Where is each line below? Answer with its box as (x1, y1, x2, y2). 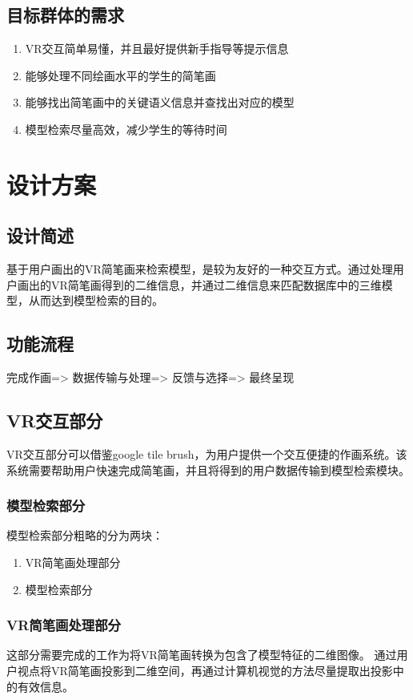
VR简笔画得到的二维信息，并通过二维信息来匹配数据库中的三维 (50, 276, 382, 293)
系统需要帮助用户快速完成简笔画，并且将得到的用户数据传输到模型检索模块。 (6, 461, 410, 478)
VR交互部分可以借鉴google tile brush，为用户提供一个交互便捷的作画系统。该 (6, 445, 407, 462)
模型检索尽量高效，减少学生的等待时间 (25, 120, 227, 137)
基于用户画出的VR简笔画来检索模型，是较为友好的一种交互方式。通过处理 (6, 261, 393, 277)
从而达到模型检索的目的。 (28, 292, 163, 309)
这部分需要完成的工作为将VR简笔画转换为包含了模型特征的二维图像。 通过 (6, 646, 397, 663)
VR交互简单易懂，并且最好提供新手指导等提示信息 (25, 40, 289, 57)
